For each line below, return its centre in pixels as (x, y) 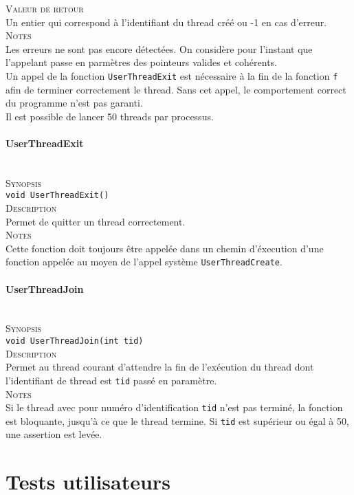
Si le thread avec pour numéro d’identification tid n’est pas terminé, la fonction (174, 407)
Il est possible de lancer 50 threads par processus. (110, 116)
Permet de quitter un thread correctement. (96, 221)
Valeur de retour (45, 8)
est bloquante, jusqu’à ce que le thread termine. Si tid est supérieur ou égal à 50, (177, 420)
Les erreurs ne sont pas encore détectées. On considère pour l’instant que (159, 48)
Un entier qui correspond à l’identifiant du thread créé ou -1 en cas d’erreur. (166, 22)
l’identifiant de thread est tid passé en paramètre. (111, 380)
